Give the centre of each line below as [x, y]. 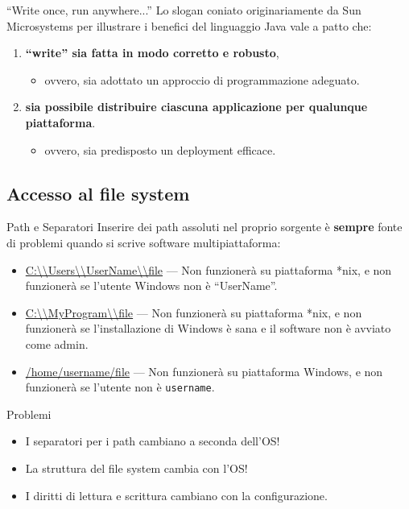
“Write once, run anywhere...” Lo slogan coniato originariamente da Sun [184, 10]
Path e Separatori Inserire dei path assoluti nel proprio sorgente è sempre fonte [204, 227]
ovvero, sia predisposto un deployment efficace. [160, 149]
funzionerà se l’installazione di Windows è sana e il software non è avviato [208, 328]
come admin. [57, 343]
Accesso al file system [98, 193]
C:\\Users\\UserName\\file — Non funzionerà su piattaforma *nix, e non [209, 269]
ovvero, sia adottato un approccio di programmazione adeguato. [202, 79]
